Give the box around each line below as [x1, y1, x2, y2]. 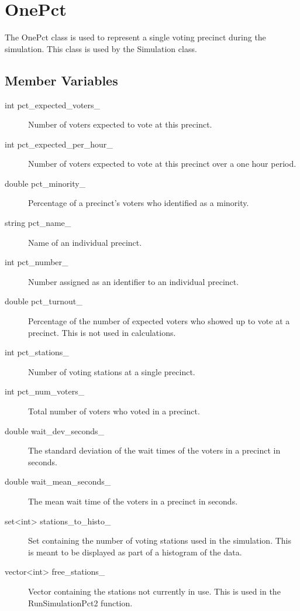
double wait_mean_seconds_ [5, 475, 111, 488]
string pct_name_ [5, 217, 71, 229]
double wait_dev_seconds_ [5, 424, 105, 437]
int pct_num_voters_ [5, 385, 85, 397]
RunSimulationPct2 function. [28, 596, 133, 609]
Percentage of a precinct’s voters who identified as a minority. [28, 197, 249, 209]
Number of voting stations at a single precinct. [28, 365, 195, 377]
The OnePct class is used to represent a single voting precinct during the [5, 31, 266, 43]
